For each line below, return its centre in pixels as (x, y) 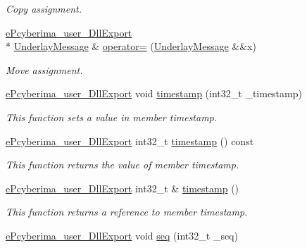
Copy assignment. (44, 8)
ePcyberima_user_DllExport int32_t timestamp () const (130, 141)
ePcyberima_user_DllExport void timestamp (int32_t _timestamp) (154, 93)
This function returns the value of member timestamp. (123, 165)
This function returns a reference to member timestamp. (127, 212)
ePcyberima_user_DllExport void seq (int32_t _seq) (122, 235)
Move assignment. (44, 69)
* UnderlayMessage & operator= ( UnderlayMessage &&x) (131, 46)
